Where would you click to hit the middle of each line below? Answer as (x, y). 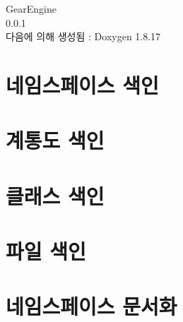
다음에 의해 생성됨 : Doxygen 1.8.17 (83, 36)
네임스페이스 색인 (82, 84)
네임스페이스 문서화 (91, 306)
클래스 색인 (55, 195)
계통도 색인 (55, 140)
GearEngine (31, 8)
